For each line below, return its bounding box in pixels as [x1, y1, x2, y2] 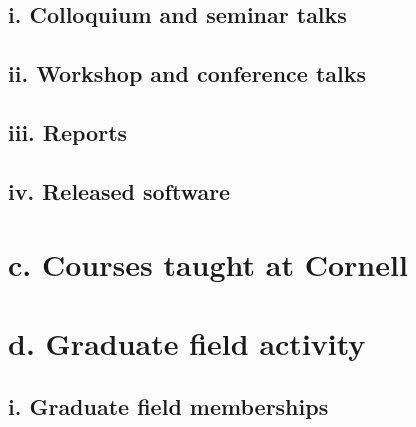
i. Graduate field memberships [8, 391, 329, 422]
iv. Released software [8, 175, 231, 206]
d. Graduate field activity [8, 322, 366, 363]
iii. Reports [8, 116, 128, 147]
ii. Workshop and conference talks [8, 58, 367, 89]
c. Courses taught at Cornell [8, 244, 408, 285]
